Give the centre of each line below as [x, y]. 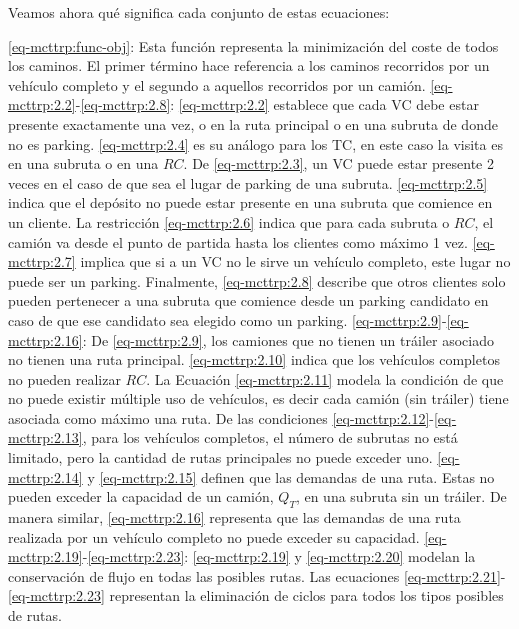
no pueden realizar [64, 378]
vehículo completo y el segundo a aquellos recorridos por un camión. [217, 84]
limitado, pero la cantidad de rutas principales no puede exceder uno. [220, 457]
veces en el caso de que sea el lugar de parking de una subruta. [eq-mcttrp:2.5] [248, 182]
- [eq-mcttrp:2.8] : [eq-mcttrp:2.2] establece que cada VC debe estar [277, 104]
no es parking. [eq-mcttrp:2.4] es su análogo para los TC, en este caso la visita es [255, 143]
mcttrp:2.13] [45, 437]
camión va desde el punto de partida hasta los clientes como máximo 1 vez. [238, 241]
